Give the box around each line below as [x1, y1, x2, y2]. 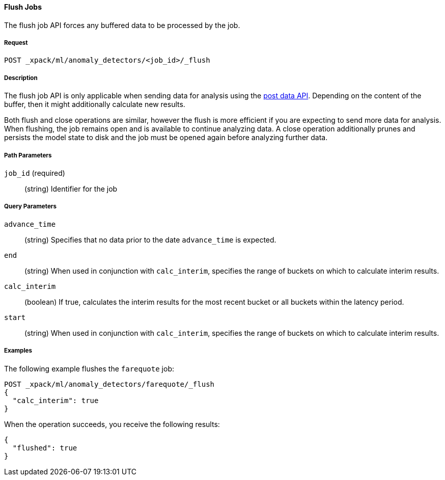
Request [4, 39, 28, 46]
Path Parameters [4, 151, 52, 159]
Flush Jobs [4, 3, 42, 11]
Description [4, 74, 38, 82]
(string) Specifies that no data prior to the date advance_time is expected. [24, 235, 276, 244]
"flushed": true [12, 443, 77, 452]
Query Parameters [4, 203, 57, 210]
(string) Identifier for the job [24, 184, 118, 193]
